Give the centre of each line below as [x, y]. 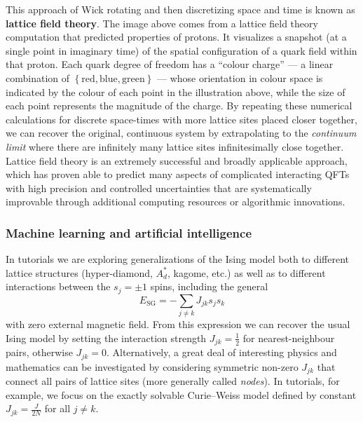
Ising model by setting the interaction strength [106, 338]
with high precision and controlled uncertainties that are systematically [159, 188]
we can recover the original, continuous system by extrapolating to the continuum [181, 133]
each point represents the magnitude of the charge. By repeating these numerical [179, 105]
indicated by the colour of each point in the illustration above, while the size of [176, 91]
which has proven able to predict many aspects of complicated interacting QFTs [178, 174]
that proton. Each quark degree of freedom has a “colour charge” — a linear [170, 64]
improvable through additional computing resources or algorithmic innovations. [176, 202]
